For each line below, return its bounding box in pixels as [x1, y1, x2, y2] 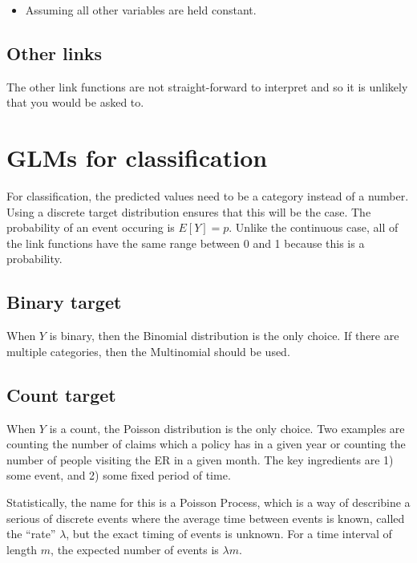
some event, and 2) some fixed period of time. [6, 467, 231, 484]
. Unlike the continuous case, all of [229, 219, 399, 236]
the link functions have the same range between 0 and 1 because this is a [6, 234, 365, 251]
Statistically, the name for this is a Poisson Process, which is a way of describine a [6, 494, 411, 511]
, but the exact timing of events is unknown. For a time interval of [66, 525, 392, 542]
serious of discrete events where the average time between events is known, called [6, 509, 405, 526]
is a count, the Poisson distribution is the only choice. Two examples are [49, 419, 405, 436]
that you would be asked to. [6, 94, 144, 111]
